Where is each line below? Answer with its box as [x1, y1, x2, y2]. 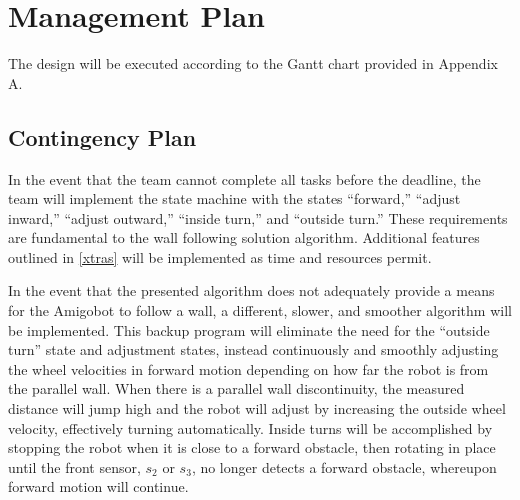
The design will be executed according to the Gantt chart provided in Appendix [8, 53, 498, 74]
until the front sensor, [8, 456, 141, 477]
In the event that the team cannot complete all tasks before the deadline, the [8, 168, 481, 189]
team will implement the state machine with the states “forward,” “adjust [8, 188, 461, 209]
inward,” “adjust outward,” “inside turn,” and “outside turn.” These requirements [8, 207, 508, 228]
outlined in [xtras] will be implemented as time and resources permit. [8, 246, 432, 267]
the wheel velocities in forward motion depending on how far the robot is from [8, 358, 489, 379]
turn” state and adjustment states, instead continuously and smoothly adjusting [8, 339, 499, 360]
